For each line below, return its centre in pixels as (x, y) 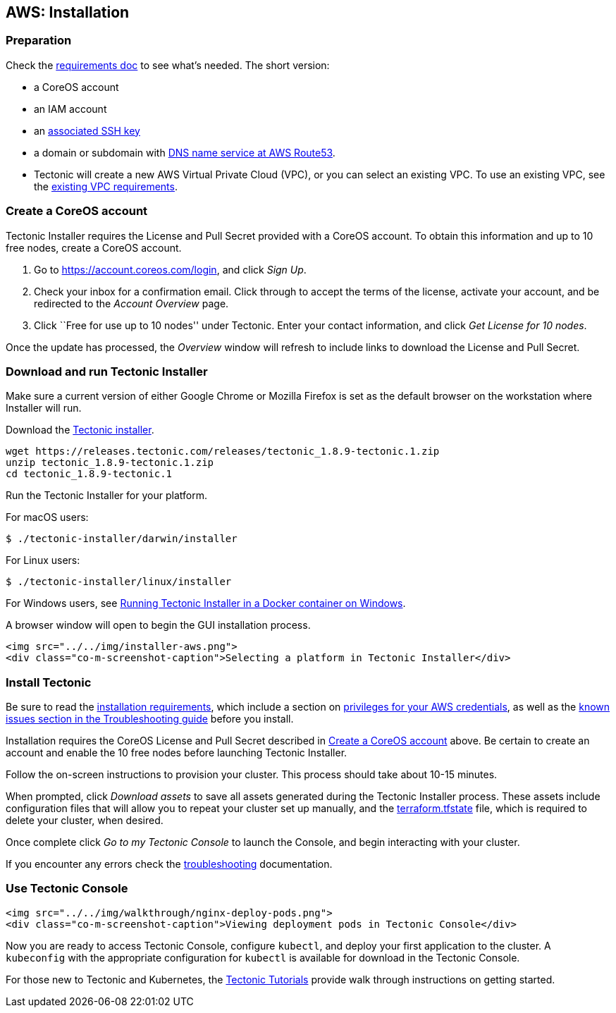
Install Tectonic (49, 682)
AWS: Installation (68, 12)
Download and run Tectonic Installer (107, 371)
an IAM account (70, 109)
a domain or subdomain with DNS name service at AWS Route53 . (185, 152)
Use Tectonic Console (67, 889)
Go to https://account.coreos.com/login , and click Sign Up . (170, 269)
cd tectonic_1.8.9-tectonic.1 (89, 474)
